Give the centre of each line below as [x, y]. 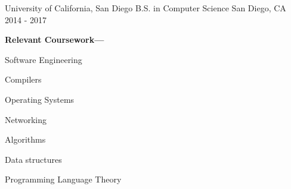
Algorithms [25, 139]
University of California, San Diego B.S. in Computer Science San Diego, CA [145, 8]
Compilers [23, 79]
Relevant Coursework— [55, 40]
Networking [26, 119]
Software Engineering [44, 59]
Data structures [33, 159]
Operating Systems [40, 99]
